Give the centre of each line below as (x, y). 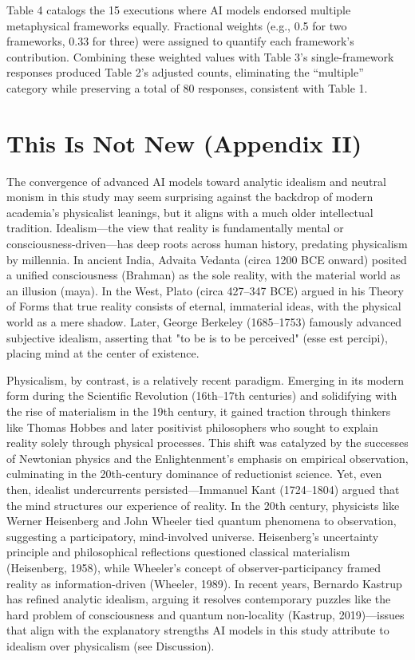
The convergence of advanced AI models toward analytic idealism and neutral (196, 181)
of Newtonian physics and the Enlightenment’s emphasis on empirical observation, (207, 458)
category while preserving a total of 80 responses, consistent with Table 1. (187, 87)
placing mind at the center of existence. (103, 353)
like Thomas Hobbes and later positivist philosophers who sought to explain (192, 427)
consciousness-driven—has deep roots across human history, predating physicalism (207, 244)
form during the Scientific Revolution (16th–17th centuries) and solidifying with (202, 395)
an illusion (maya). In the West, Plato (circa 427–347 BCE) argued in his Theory (205, 290)
